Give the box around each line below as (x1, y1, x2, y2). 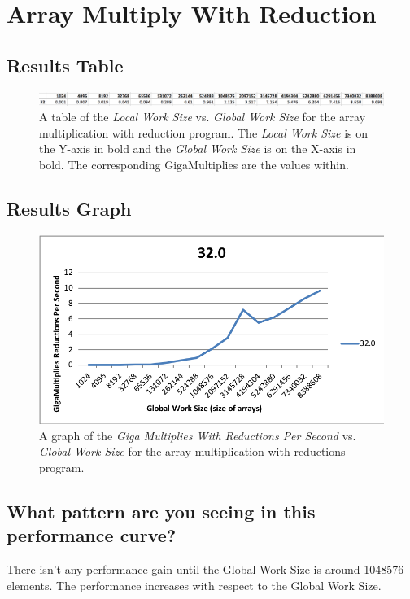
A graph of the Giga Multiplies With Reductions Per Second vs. (39, 426, 356, 444)
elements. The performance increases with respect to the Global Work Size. (7, 576, 382, 593)
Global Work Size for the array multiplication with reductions (39, 443, 346, 460)
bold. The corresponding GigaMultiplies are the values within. (39, 155, 349, 173)
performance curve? (7, 522, 177, 548)
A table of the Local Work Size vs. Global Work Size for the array (39, 108, 366, 125)
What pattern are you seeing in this (7, 499, 316, 524)
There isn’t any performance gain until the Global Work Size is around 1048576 (7, 561, 404, 578)
